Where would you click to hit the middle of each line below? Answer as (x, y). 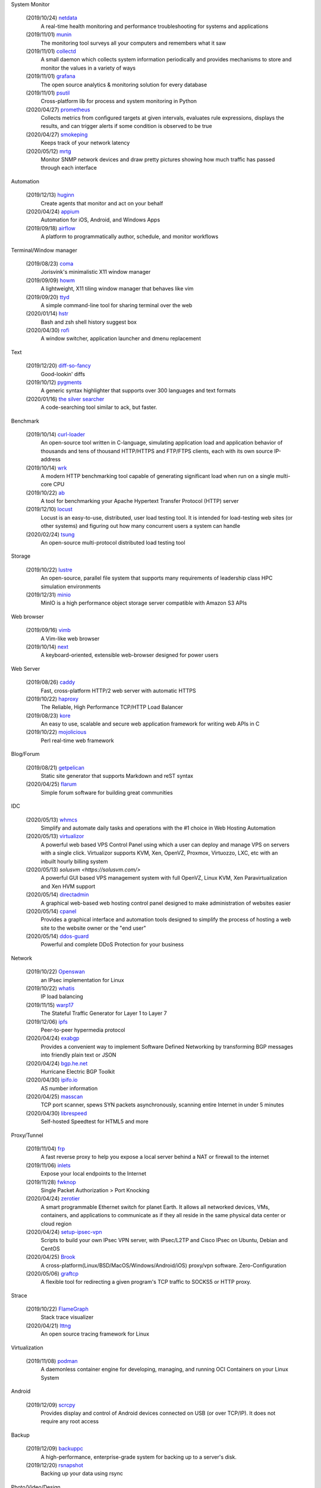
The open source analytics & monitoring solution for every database (124, 85)
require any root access (70, 1421)
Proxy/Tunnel (27, 1135)
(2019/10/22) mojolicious (56, 732)
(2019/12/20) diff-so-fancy (59, 365)
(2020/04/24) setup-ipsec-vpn (64, 1231)
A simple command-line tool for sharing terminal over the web (117, 305)
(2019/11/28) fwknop (51, 1182)
